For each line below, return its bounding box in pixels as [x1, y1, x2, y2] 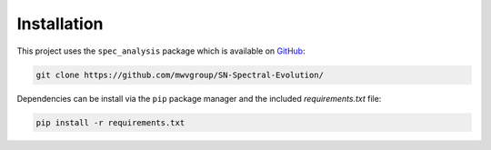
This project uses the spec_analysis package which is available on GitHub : [16, 45, 306, 56]
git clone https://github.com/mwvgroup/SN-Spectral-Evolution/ [35, 69, 325, 80]
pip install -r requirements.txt [35, 117, 185, 127]
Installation [16, 14, 104, 34]
